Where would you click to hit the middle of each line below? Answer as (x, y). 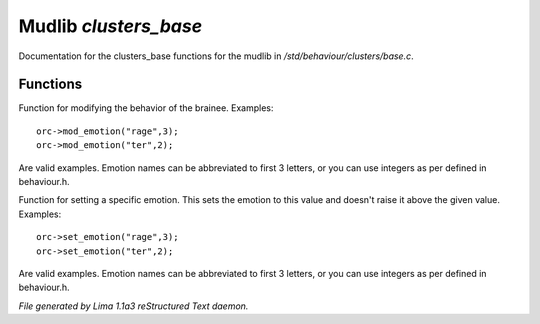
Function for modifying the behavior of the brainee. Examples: (146, 108)
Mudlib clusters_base (110, 26)
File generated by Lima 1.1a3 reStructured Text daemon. (133, 306)
